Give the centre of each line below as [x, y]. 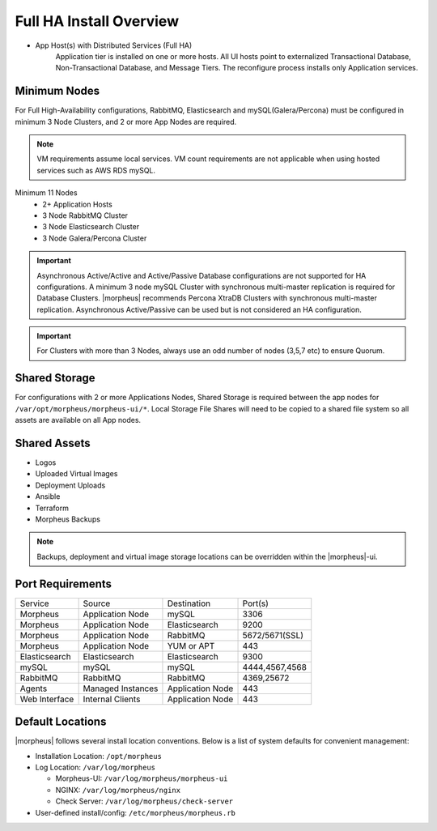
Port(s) [255, 603]
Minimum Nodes [57, 91]
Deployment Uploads [70, 485]
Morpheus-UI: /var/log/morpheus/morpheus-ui [142, 778]
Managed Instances [121, 688]
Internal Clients [112, 699]
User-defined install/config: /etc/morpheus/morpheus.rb [136, 812]
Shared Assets [53, 443]
